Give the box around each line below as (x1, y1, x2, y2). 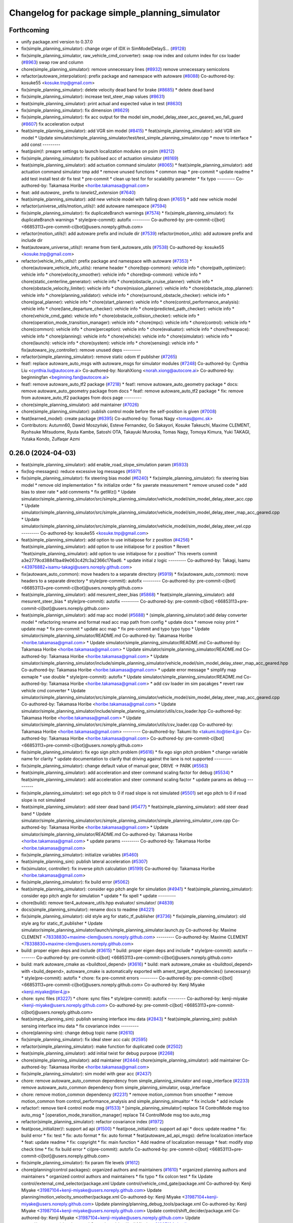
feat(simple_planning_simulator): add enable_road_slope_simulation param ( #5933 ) (21, 461, 188, 467)
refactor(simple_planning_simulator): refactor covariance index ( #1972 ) (21, 1119, 164, 1125)
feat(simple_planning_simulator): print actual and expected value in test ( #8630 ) (21, 100, 183, 106)
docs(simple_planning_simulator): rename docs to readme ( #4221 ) (21, 906, 155, 912)
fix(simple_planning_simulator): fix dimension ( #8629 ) (21, 107, 129, 113)
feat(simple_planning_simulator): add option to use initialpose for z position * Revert (21, 544, 190, 550)
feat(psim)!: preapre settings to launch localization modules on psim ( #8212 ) (21, 148, 175, 154)
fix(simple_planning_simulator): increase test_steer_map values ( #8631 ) (21, 93, 165, 100)
